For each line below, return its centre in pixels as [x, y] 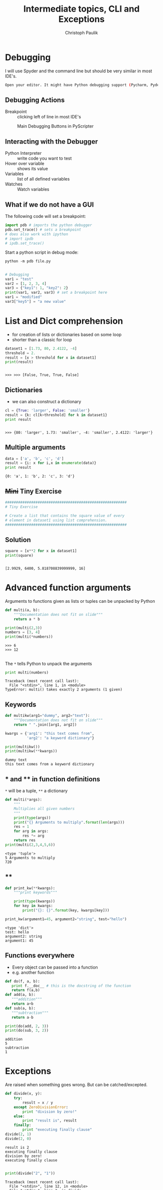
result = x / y [38, 1103]
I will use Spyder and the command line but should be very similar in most [79, 71]
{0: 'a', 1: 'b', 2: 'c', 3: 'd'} [40, 477]
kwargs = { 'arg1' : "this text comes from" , [50, 733]
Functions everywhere [40, 955]
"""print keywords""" [35, 892]
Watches [14, 184]
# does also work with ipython [37, 234]
